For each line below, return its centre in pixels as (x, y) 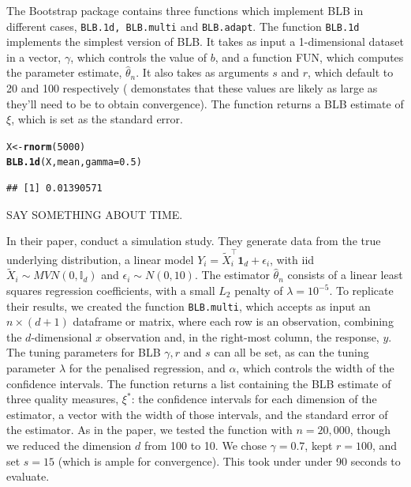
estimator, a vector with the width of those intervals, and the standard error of (197, 414)
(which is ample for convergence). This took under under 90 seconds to (229, 461)
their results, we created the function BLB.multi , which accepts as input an (189, 306)
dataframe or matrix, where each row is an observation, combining (233, 321)
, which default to (351, 72)
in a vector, (34, 57)
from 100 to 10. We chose (205, 445)
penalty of (259, 291)
